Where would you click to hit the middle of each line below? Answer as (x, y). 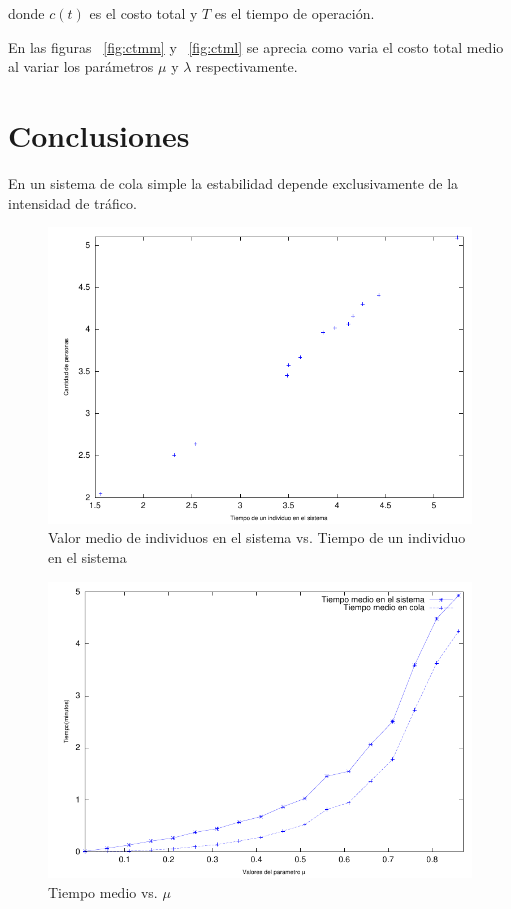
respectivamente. (247, 66)
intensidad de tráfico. (72, 202)
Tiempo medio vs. (103, 892)
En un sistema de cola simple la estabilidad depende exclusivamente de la (233, 182)
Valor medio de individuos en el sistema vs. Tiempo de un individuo (257, 537)
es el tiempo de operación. (294, 13)
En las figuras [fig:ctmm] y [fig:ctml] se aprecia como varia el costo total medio (256, 46)
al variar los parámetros (81, 66)
